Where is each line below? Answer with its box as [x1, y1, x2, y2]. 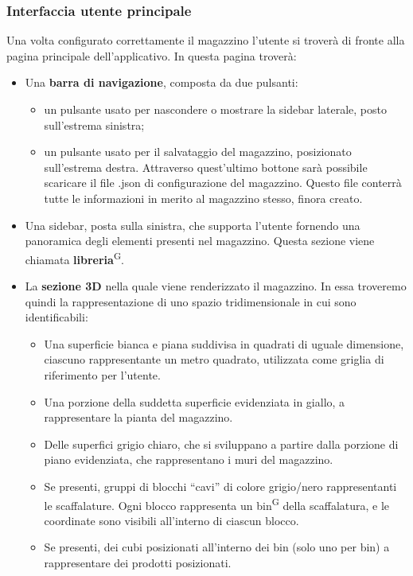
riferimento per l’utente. [44, 366, 161, 383]
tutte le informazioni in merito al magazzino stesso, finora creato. [44, 189, 363, 206]
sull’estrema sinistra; [44, 116, 145, 133]
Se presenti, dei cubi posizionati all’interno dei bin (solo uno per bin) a [44, 539, 390, 555]
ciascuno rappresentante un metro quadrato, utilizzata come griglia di [44, 351, 384, 368]
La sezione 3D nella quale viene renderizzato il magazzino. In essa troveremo [25, 278, 407, 294]
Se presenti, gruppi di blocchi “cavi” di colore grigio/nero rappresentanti [44, 477, 397, 494]
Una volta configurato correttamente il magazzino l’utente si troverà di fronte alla [6, 32, 405, 49]
